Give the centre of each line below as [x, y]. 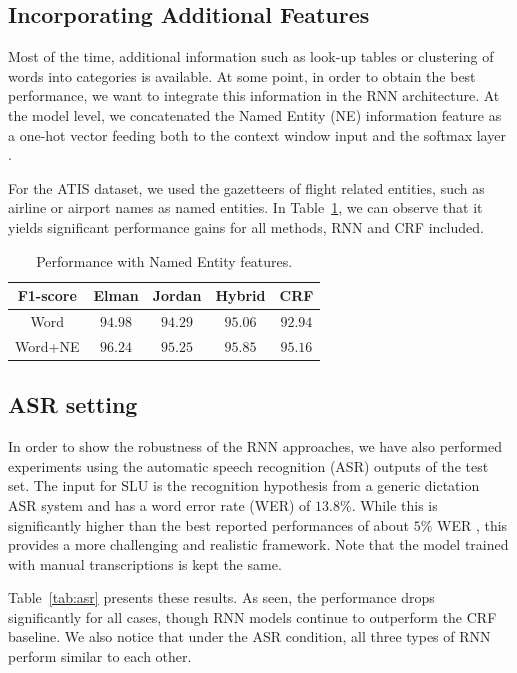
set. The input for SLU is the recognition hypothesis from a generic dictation [244, 485]
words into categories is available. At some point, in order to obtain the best [242, 75]
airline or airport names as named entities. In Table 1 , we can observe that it [245, 207]
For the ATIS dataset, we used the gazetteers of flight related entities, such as [246, 187]
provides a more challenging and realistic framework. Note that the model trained [258, 544]
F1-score [47, 295]
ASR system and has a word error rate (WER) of [159, 504]
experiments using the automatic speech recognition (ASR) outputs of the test [248, 465]
